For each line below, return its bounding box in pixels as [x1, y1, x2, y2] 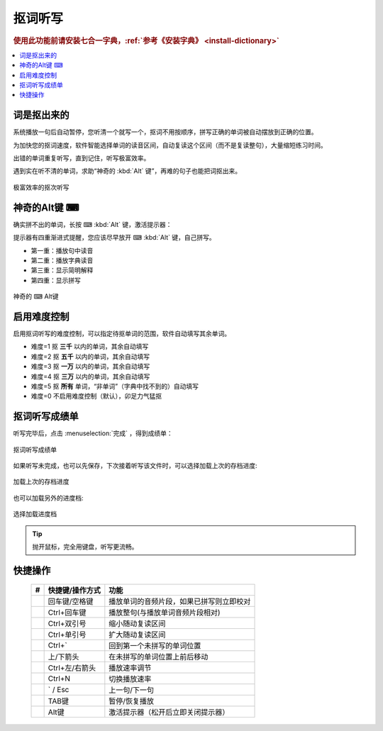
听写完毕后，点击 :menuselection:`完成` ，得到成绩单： [13, 429, 173, 437]
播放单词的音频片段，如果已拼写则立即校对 [109, 596, 251, 606]
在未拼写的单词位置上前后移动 [109, 652, 209, 662]
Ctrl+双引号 [48, 619, 87, 629]
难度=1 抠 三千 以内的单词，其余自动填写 [30, 342, 149, 351]
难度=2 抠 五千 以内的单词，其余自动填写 [30, 352, 150, 361]
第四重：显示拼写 [30, 276, 81, 284]
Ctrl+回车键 [48, 608, 87, 618]
